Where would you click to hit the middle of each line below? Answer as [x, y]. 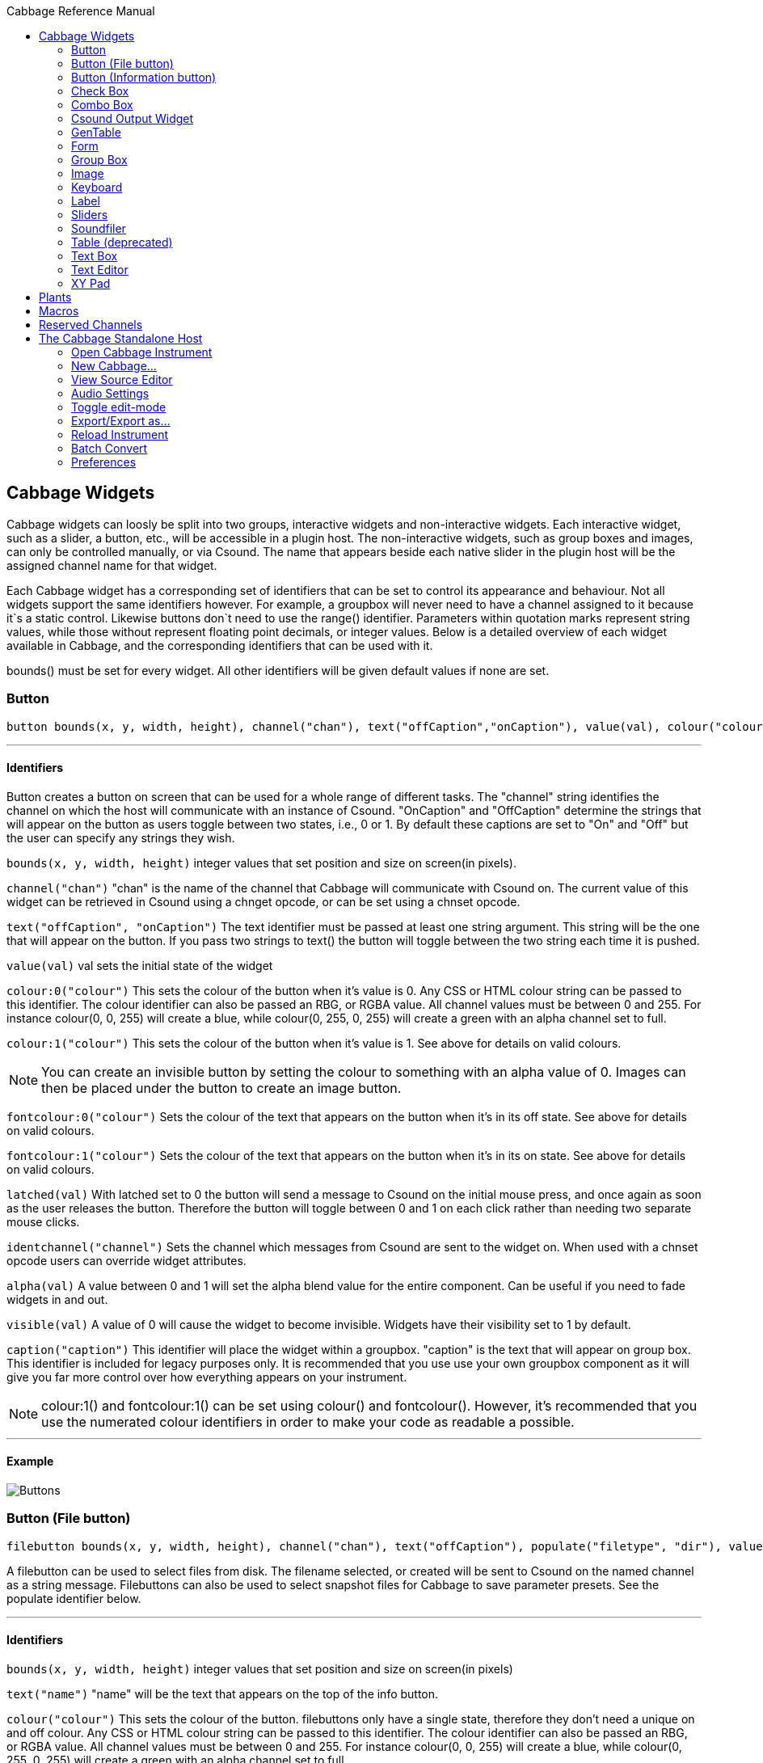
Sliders [90, 215]
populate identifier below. [74, 1598]
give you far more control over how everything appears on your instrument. [207, 1377]
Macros [59, 311]
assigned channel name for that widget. [112, 565]
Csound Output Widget [133, 118]
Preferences [104, 462]
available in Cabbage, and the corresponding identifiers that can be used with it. [220, 645]
